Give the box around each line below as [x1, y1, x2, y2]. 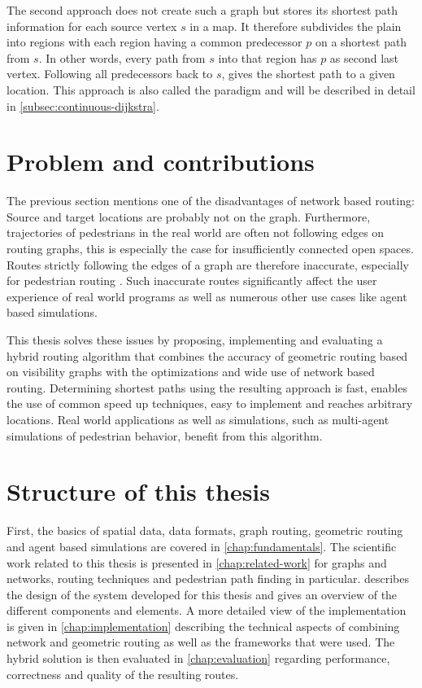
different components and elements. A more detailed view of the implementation [7, 602, 407, 619]
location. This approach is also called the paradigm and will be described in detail [7, 81, 415, 98]
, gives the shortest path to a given [221, 65, 395, 82]
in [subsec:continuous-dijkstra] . [7, 97, 159, 114]
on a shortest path [315, 33, 407, 50]
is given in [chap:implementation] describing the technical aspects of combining [7, 617, 400, 634]
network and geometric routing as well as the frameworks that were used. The [7, 633, 395, 651]
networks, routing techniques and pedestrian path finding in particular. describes [7, 570, 409, 587]
